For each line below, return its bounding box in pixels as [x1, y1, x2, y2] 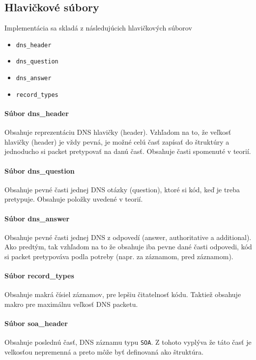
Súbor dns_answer [4, 213, 70, 223]
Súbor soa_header [4, 318, 68, 329]
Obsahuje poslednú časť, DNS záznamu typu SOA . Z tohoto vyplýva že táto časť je [4, 337, 252, 347]
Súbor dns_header [4, 108, 69, 119]
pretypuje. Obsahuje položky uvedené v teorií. [4, 194, 143, 204]
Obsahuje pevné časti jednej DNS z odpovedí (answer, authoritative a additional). [4, 232, 252, 242]
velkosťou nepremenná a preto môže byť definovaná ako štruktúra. [4, 347, 204, 357]
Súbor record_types [4, 270, 74, 281]
